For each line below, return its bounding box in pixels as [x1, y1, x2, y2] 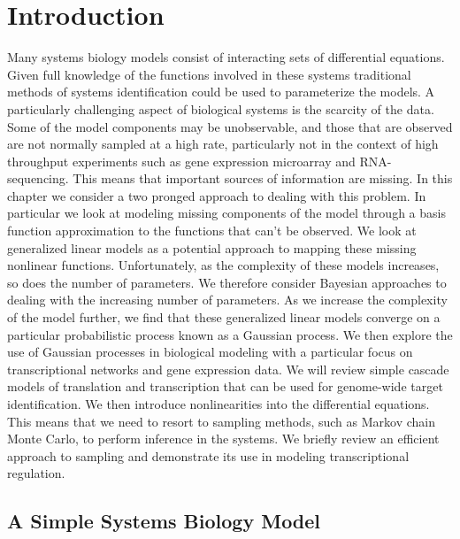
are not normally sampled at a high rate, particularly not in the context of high [7, 135, 439, 153]
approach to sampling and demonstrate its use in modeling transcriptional [7, 446, 410, 465]
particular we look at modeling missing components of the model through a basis [7, 204, 446, 222]
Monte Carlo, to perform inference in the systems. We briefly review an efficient [7, 429, 440, 448]
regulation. [7, 464, 65, 482]
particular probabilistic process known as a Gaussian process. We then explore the [7, 325, 453, 343]
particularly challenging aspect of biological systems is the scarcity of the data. [7, 99, 434, 118]
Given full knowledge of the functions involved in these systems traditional [7, 65, 411, 83]
